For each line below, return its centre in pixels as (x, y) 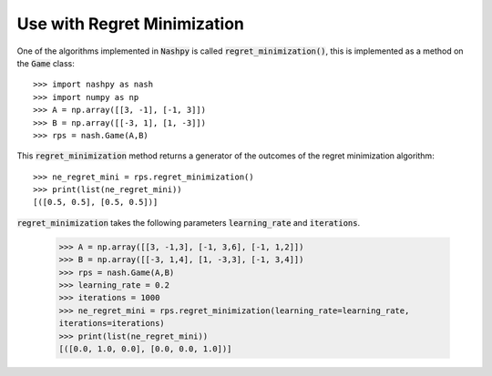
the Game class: (46, 63)
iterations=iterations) (112, 324)
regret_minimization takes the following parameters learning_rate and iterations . (188, 222)
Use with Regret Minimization (131, 24)
